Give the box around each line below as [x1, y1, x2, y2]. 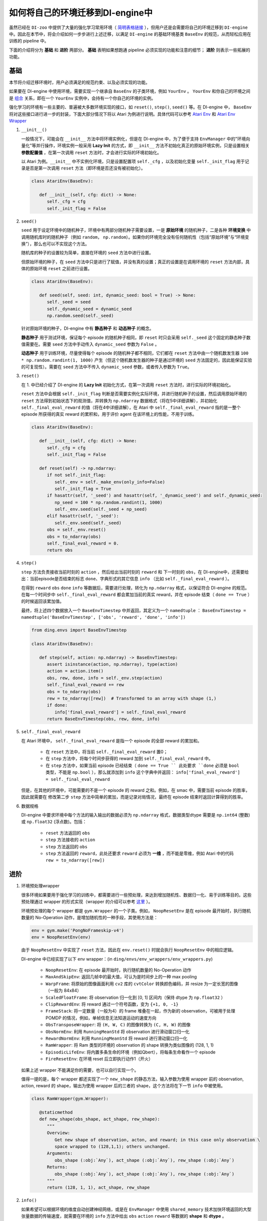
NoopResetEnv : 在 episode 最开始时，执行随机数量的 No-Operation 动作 [45, 967, 192, 973]
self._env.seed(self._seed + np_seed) [54, 506, 147, 512]
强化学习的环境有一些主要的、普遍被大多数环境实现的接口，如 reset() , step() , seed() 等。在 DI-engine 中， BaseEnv [9, 104, 252, 110]
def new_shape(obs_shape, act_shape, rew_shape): [39, 1116, 160, 1122]
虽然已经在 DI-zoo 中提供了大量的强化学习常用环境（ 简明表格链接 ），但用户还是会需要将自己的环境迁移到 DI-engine [9, 24, 248, 30]
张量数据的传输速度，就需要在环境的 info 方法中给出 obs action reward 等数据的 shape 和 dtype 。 [21, 1213, 227, 1219]
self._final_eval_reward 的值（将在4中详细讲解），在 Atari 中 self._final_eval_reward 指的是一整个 [21, 404, 241, 410]
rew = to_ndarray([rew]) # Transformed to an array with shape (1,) [47, 696, 217, 701]
